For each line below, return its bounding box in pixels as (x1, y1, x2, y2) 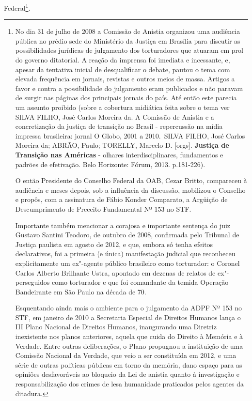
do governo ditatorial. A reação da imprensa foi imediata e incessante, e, (15, 55, 230, 65)
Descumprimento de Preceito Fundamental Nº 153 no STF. (15, 203, 191, 214)
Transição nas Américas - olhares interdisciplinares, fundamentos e (15, 149, 223, 159)
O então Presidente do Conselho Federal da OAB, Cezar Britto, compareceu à (15, 175, 247, 185)
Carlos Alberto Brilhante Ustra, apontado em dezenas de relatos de (15, 267, 216, 278)
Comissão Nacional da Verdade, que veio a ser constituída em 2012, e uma (15, 350, 236, 360)
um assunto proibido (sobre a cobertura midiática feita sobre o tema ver (15, 102, 230, 112)
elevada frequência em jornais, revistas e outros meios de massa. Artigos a (15, 74, 235, 84)
